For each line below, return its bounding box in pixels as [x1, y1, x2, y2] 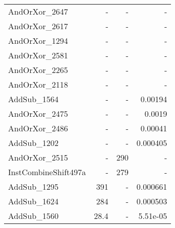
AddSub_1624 [8, 195, 59, 207]
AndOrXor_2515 [8, 151, 68, 163]
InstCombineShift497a [8, 166, 86, 178]
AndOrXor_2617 [8, 20, 68, 32]
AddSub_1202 [8, 137, 59, 148]
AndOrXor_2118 [8, 79, 68, 90]
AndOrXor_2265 [8, 64, 68, 75]
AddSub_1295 [8, 181, 59, 192]
